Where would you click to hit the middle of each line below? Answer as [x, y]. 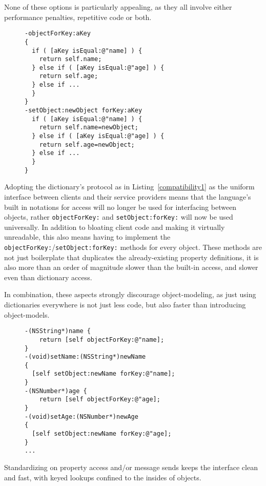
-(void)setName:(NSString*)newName [85, 357]
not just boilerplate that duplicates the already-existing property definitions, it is [131, 257]
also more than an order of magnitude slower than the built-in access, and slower [131, 267]
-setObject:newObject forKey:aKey [84, 111]
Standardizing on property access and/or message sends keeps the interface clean [131, 467]
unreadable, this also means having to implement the [87, 237]
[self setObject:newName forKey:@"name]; [104, 374]
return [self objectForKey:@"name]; [102, 339]
